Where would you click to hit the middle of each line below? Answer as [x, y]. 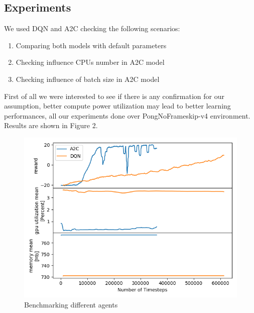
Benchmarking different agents [71, 304]
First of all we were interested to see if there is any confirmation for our [114, 96]
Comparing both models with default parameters [91, 45]
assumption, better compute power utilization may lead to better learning [117, 106]
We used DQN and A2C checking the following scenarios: [92, 28]
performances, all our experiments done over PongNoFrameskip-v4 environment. [127, 115]
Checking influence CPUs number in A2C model [90, 62]
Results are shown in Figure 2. [51, 125]
